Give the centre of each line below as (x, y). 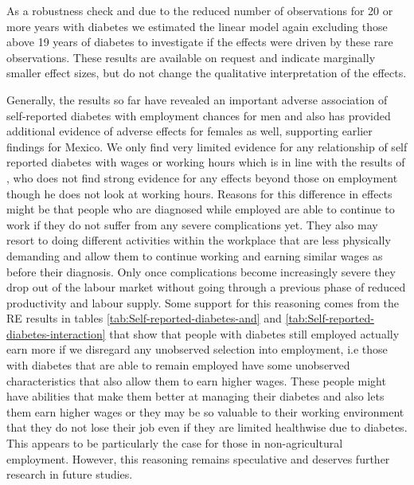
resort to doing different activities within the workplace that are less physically (199, 240)
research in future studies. (70, 474)
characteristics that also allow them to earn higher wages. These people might (196, 380)
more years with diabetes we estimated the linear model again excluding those (197, 26)
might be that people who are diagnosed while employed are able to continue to (201, 209)
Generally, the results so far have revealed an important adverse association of (197, 99)
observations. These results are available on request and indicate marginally (191, 57)
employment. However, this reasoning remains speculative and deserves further (198, 458)
